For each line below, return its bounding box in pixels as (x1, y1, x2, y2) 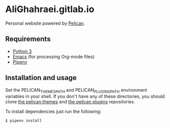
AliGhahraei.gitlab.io (5, 4, 95, 15)
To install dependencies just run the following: (5, 108, 101, 114)
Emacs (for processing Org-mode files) (12, 53, 95, 59)
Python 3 (12, 48, 32, 54)
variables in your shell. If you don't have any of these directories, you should (5, 93, 165, 99)
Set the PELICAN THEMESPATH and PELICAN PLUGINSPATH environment (5, 87, 147, 94)
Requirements (5, 35, 51, 43)
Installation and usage (5, 74, 77, 82)
